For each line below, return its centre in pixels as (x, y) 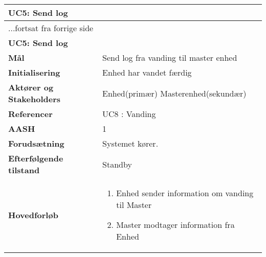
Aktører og (31, 87)
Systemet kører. (130, 143)
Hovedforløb (33, 215)
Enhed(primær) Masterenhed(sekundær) (174, 93)
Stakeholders (34, 99)
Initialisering (34, 72)
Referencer (30, 114)
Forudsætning (36, 143)
